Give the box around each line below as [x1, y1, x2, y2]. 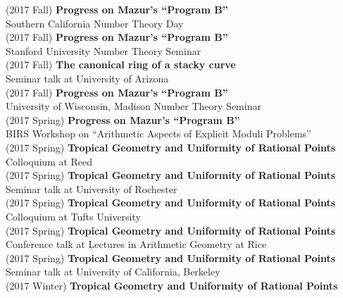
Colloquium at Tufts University [6, 209, 141, 223]
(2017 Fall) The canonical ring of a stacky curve [6, 57, 236, 72]
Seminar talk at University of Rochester [6, 181, 177, 196]
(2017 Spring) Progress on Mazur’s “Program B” [6, 112, 240, 127]
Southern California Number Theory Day [6, 15, 184, 30]
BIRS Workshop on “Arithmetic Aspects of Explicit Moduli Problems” [6, 126, 311, 141]
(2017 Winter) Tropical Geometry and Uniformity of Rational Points [6, 278, 338, 292]
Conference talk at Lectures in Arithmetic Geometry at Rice [6, 237, 267, 252]
